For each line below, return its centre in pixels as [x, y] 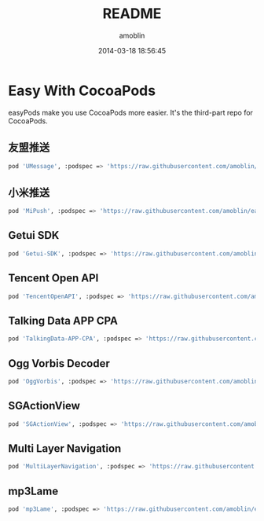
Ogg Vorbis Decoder [59, 363]
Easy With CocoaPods [82, 90]
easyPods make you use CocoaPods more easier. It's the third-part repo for [131, 112]
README [132, 14]
